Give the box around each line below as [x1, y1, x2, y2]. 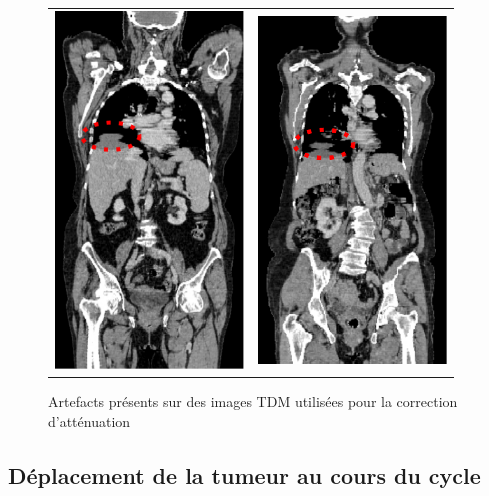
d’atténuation [48, 410, 131, 431]
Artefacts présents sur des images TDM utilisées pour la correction [48, 391, 458, 412]
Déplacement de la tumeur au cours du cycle [8, 459, 481, 490]
